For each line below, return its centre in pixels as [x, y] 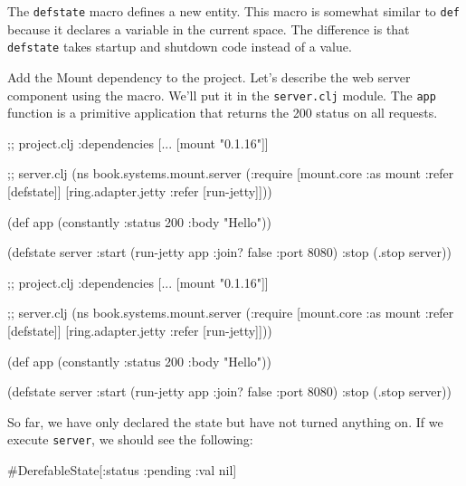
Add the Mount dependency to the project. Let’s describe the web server [209, 76]
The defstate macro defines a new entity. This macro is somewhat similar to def [233, 11]
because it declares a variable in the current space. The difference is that [209, 29]
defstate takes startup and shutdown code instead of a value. [180, 47]
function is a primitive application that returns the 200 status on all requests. [223, 113]
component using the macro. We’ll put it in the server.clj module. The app [222, 95]
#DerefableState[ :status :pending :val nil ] [122, 469]
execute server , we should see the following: [130, 439]
